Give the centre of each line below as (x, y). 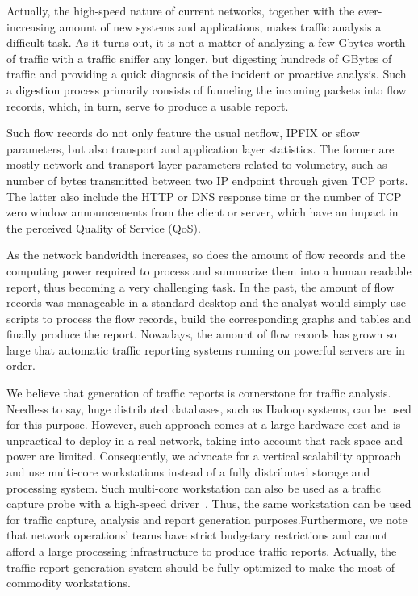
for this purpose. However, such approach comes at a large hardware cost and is (204, 424)
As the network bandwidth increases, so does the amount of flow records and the (206, 255)
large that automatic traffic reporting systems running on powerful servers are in (206, 349)
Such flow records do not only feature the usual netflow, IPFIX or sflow (183, 133)
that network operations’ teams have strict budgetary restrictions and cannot (197, 535)
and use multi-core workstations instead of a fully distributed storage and (188, 472)
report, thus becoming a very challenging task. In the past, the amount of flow (201, 286)
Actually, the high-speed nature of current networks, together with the (181, 10)
